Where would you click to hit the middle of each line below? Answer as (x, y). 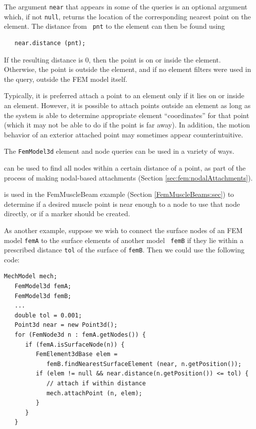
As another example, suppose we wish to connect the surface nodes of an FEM (123, 230)
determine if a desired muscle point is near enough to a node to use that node (122, 204)
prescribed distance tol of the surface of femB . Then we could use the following (124, 250)
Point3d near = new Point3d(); (66, 325)
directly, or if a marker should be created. (67, 214)
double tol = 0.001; (48, 315)
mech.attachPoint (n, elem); (94, 393)
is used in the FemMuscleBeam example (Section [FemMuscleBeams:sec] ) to (119, 194)
